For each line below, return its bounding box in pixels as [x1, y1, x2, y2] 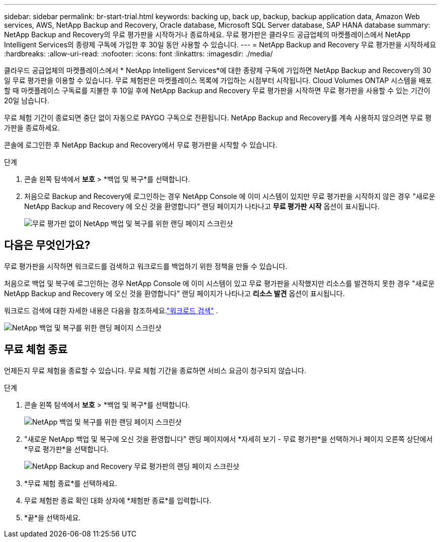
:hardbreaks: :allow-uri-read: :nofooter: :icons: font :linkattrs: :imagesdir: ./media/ [4, 49, 273, 58]
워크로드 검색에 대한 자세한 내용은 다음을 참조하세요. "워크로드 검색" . [4, 306, 218, 315]
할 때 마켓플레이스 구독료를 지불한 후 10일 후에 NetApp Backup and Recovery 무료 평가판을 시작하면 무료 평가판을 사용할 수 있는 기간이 [4, 86, 430, 95]
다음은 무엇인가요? [4, 239, 91, 252]
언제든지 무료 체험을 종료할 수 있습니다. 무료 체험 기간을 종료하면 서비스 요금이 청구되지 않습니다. [4, 366, 307, 375]
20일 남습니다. [4, 96, 49, 105]
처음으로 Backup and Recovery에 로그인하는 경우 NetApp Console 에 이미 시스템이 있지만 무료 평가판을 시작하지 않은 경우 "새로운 [24, 192, 435, 200]
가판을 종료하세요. [4, 123, 60, 132]
